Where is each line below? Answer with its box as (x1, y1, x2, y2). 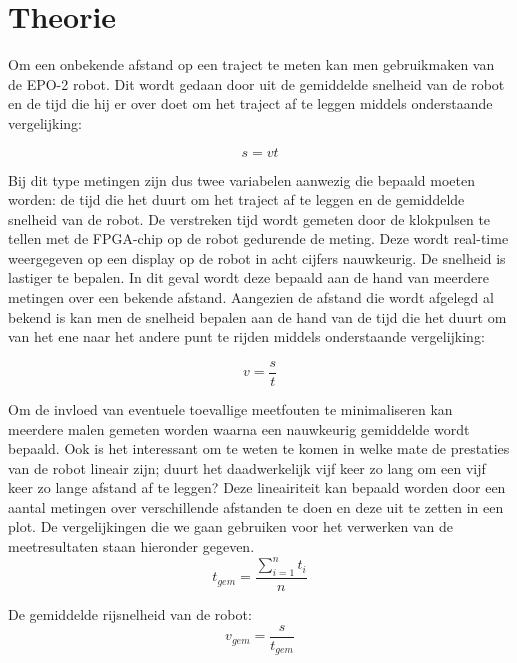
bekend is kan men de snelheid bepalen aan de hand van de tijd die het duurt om (8, 306, 507, 327)
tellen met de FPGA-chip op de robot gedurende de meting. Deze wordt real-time (8, 228, 509, 249)
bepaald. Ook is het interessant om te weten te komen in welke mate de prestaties (8, 438, 510, 459)
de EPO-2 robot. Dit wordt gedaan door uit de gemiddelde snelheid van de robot (8, 73, 505, 94)
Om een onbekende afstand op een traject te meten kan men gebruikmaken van (8, 54, 495, 75)
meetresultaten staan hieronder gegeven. (8, 536, 255, 557)
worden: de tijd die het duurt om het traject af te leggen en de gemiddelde (8, 189, 465, 210)
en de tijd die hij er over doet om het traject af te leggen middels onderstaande (8, 93, 493, 114)
